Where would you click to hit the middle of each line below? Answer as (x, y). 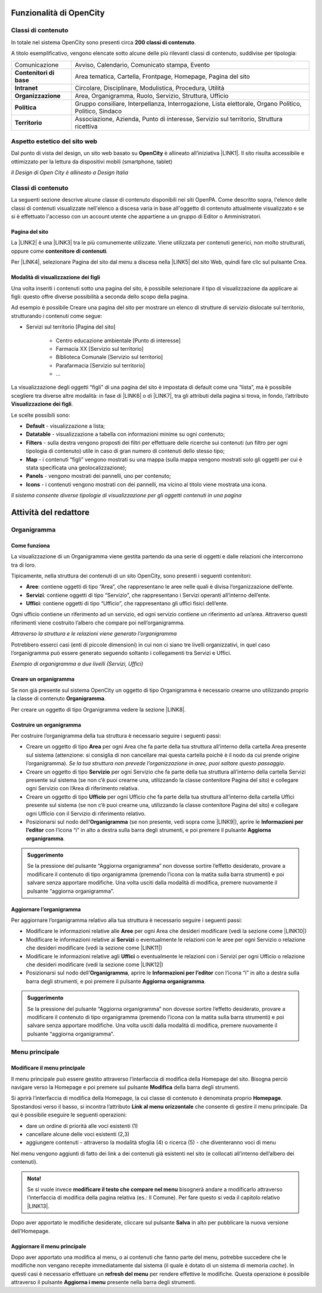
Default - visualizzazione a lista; (66, 426)
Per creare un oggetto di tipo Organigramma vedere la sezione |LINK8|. (98, 709)
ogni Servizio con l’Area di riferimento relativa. (83, 788)
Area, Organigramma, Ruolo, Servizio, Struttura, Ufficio (152, 95)
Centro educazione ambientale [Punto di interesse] (118, 341)
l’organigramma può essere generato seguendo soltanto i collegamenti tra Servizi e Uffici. (121, 653)
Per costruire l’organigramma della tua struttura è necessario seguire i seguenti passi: (116, 735)
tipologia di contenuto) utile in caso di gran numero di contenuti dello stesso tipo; (125, 451)
